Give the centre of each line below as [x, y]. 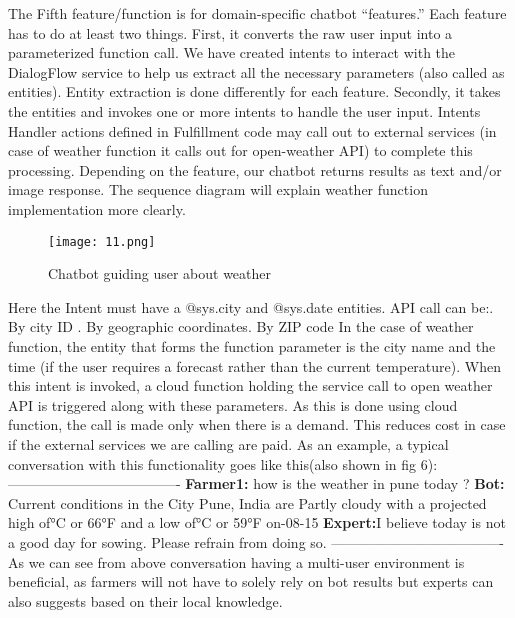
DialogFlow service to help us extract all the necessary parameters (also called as [256, 71]
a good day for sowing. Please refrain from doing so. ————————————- [256, 541]
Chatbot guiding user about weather [160, 273]
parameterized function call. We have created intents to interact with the [232, 52]
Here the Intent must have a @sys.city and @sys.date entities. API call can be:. [251, 306]
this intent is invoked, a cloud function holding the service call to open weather [250, 385]
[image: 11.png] [102, 241]
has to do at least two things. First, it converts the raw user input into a [230, 32]
